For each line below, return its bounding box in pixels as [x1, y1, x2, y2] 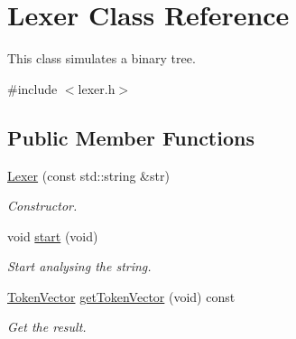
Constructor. [7, 196, 78, 215]
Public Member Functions [7, 123, 254, 151]
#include [7, 79, 58, 98]
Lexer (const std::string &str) [7, 165, 170, 184]
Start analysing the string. [7, 257, 152, 276]
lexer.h [78, 79, 116, 98]
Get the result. [7, 317, 87, 336]
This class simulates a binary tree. [7, 49, 196, 68]
